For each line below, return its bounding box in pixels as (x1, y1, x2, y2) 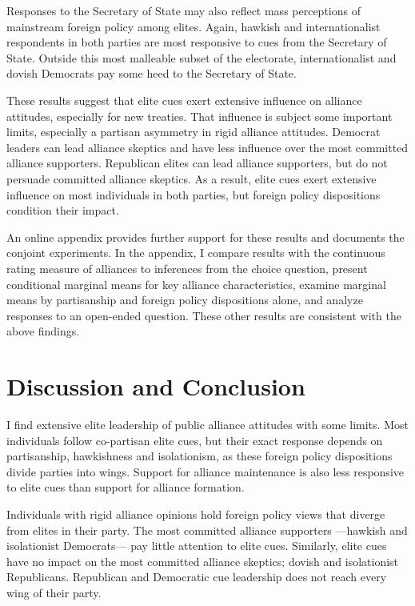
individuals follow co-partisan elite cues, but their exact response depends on (6, 431, 383, 448)
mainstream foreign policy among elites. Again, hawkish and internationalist (6, 18, 381, 34)
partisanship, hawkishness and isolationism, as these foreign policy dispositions (6, 447, 393, 464)
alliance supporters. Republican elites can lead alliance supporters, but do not (6, 155, 388, 171)
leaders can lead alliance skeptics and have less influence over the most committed (6, 138, 409, 155)
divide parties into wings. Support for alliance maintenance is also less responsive (6, 463, 404, 480)
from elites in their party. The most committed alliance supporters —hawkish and (6, 521, 408, 538)
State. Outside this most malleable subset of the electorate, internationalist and (6, 49, 397, 66)
